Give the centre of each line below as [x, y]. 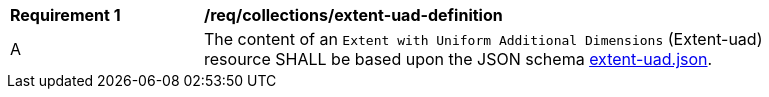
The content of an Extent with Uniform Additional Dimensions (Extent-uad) [483, 39]
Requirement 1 [65, 15]
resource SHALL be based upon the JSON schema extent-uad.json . [458, 59]
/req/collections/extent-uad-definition [353, 15]
